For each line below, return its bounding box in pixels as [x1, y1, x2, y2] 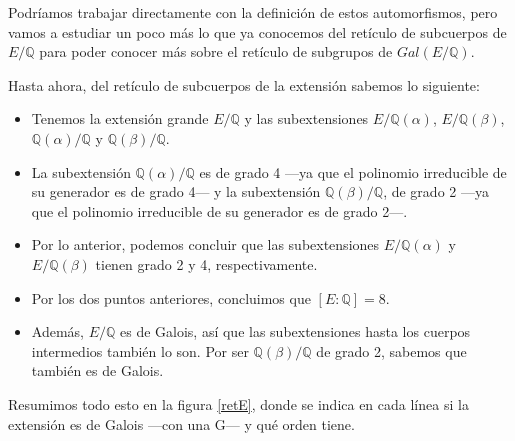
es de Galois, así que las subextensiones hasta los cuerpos [119, 321, 471, 342]
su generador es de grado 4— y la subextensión [31, 181, 321, 202]
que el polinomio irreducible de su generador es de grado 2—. [31, 200, 408, 221]
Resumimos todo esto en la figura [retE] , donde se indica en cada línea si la [8, 393, 469, 414]
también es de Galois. [31, 360, 164, 381]
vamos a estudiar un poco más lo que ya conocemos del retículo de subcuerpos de [8, 21, 507, 42]
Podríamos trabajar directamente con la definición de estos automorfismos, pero [8, 2, 498, 22]
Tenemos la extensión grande [31, 108, 209, 129]
